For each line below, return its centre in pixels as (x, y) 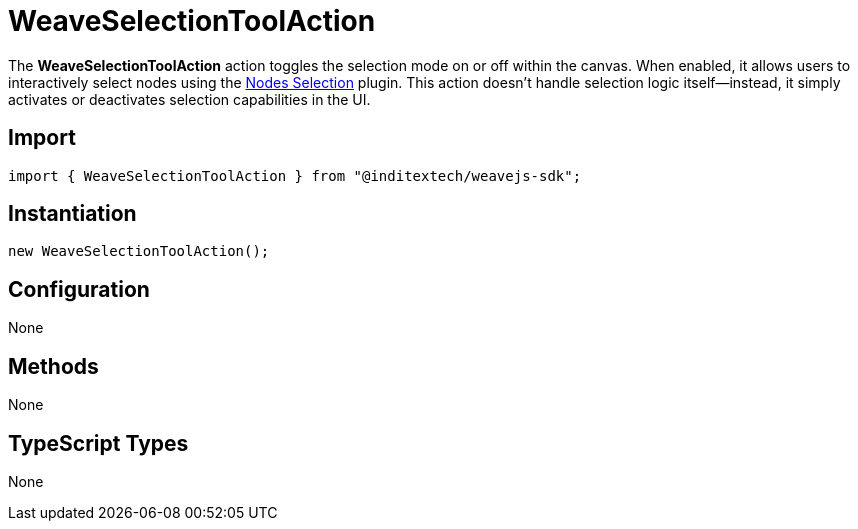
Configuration (79, 289)
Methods (53, 366)
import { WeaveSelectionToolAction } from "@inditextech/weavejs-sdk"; (295, 175)
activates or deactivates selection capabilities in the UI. (189, 99)
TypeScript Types (98, 443)
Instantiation (72, 214)
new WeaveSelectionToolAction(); (139, 251)
